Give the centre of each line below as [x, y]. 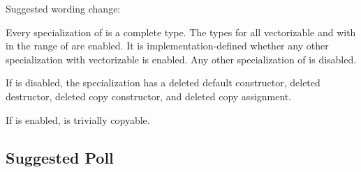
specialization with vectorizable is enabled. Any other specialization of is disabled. [181, 59]
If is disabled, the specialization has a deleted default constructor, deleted [163, 83]
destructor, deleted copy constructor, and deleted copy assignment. [149, 96]
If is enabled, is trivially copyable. [78, 119]
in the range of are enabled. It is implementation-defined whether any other [167, 46]
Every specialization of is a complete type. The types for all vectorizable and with [181, 32]
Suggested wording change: [63, 8]
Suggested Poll [60, 157]
